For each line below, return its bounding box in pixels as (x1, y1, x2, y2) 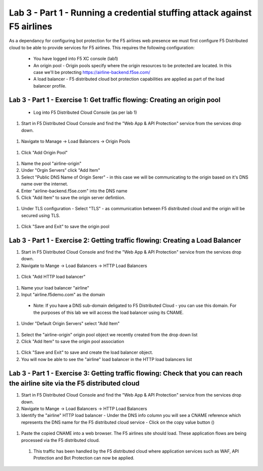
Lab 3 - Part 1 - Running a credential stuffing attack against (9, 7, 252, 18)
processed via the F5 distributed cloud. (21, 437, 100, 443)
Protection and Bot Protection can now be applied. (33, 455, 135, 461)
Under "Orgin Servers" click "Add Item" (21, 167, 100, 173)
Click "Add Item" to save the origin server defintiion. (21, 195, 126, 200)
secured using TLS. (21, 212, 60, 218)
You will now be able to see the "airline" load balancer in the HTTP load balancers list (21, 356, 192, 362)
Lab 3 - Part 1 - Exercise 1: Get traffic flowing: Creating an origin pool (9, 95, 221, 104)
